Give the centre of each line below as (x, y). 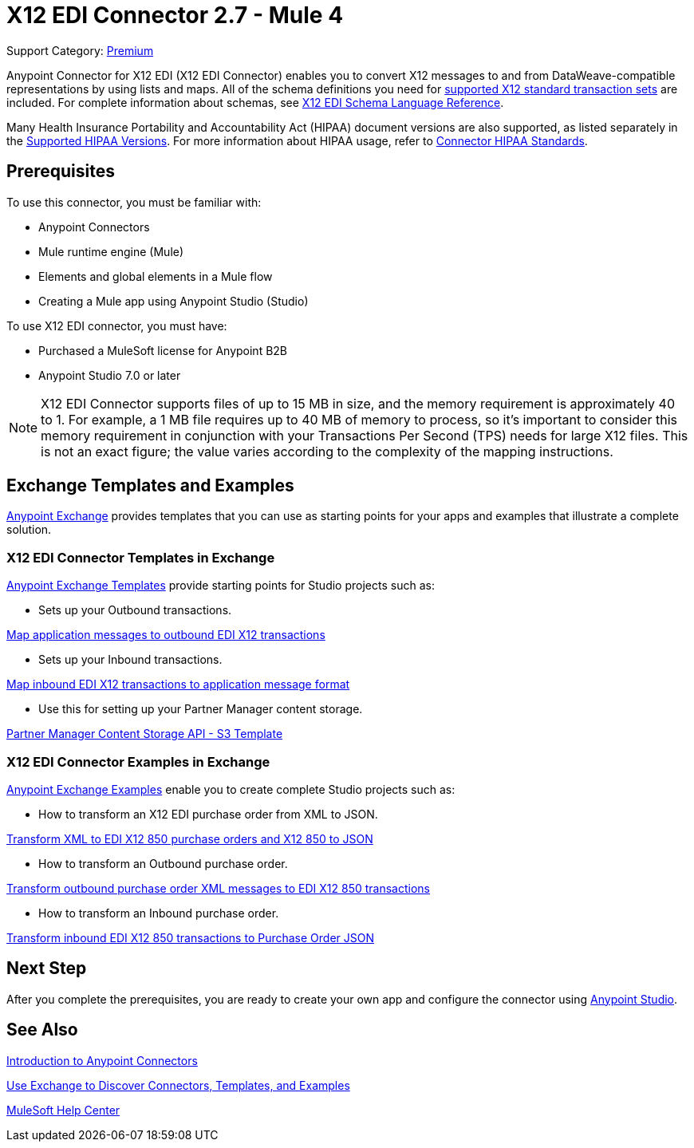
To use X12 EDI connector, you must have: (117, 325)
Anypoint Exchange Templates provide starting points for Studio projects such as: (221, 586)
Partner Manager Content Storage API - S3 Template (145, 734)
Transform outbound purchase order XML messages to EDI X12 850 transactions (218, 888)
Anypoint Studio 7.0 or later (110, 375)
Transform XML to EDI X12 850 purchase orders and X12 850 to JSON (190, 838)
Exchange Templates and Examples (150, 486)
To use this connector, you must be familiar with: (134, 202)
